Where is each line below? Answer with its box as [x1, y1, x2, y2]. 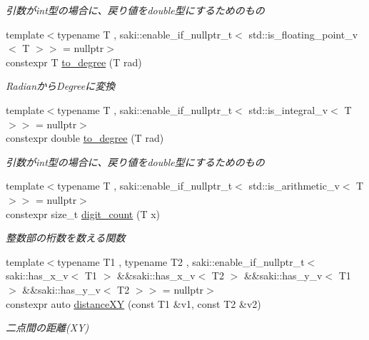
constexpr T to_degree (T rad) [6, 54, 142, 69]
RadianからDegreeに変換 [6, 78, 116, 93]
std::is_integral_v [248, 102, 328, 117]
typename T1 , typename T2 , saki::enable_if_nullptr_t [57, 254, 305, 269]
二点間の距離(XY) [6, 320, 89, 335]
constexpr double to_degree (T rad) [6, 130, 164, 145]
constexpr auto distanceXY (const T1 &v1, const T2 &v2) [6, 296, 261, 311]
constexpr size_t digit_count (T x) [6, 206, 161, 221]
